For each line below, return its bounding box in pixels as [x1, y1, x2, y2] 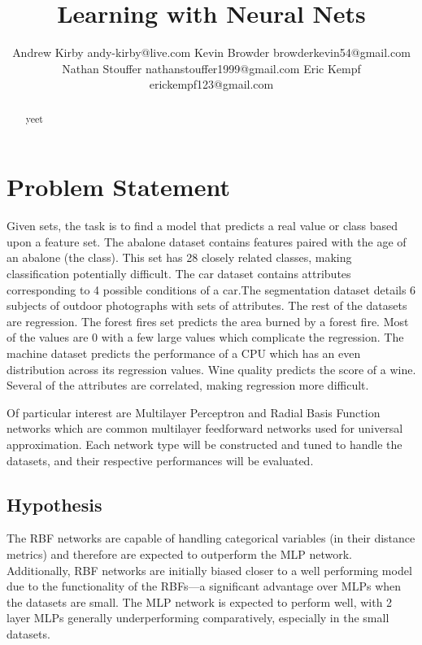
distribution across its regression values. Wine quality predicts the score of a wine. [7, 360, 416, 377]
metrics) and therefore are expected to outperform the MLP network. [7, 546, 353, 562]
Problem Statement [7, 170, 230, 203]
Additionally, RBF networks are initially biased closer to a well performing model [7, 561, 412, 578]
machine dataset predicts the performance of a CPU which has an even [7, 345, 361, 362]
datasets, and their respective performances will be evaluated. [7, 451, 314, 468]
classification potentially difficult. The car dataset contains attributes [7, 265, 351, 282]
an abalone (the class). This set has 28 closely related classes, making [7, 249, 352, 266]
